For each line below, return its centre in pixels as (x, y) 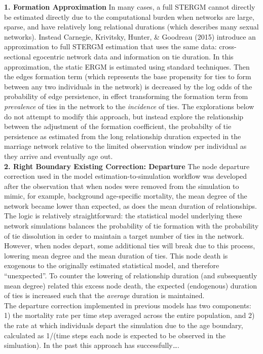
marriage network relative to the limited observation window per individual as (125, 146)
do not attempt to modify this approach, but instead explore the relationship (124, 116)
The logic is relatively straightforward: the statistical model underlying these (123, 216)
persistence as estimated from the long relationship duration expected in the (123, 136)
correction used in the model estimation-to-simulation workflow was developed (126, 176)
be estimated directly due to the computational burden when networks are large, (129, 17)
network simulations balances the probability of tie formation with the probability (131, 226)
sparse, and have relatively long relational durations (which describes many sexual (131, 27)
